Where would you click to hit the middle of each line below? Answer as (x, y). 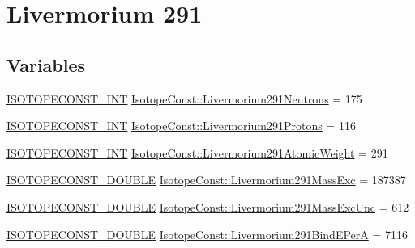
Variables (46, 64)
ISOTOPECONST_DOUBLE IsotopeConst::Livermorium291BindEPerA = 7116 (207, 234)
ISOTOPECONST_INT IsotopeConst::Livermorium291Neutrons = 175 (184, 98)
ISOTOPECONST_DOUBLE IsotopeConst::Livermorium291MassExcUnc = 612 (208, 206)
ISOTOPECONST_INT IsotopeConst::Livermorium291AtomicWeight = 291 (197, 152)
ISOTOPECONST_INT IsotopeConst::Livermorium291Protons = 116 (181, 126)
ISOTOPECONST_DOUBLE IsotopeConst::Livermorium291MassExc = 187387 (206, 180)
